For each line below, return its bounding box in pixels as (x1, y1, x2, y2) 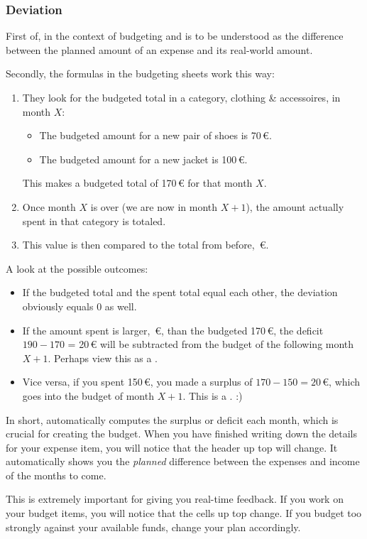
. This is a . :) (182, 388, 243, 403)
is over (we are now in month (90, 199, 218, 214)
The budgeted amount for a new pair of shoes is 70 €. (39, 128, 272, 143)
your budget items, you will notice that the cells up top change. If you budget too (6, 506, 362, 521)
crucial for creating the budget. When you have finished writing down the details (6, 426, 358, 441)
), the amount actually (246, 199, 344, 214)
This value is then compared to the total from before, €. (22, 237, 269, 252)
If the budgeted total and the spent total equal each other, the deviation (22, 285, 338, 300)
